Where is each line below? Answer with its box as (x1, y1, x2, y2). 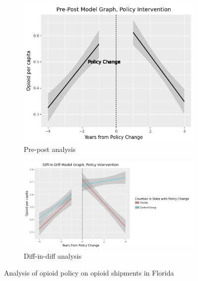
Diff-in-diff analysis (24, 251, 82, 261)
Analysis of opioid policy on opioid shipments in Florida (4, 267, 174, 278)
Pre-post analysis (24, 144, 76, 154)
